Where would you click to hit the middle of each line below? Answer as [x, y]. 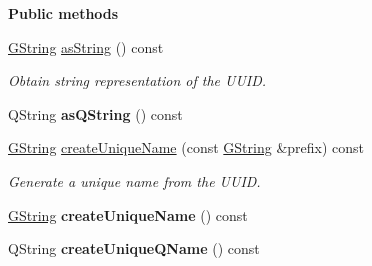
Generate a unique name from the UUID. [134, 180]
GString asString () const [86, 46]
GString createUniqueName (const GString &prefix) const [186, 147]
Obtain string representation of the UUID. [137, 80]
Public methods [63, 13]
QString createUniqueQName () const [134, 248]
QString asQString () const [95, 113]
